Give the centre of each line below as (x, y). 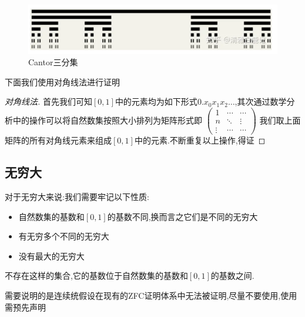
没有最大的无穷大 (51, 256)
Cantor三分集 (53, 62)
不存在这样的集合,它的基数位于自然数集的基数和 (96, 276)
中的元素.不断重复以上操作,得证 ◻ (200, 140)
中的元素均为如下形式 (156, 101)
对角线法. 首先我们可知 (48, 101)
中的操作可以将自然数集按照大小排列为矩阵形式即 (107, 120)
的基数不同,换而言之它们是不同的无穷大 (182, 216)
